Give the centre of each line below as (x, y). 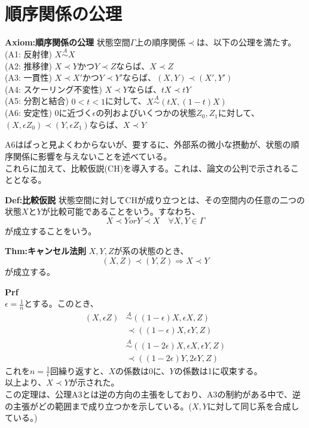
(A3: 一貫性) (28, 77)
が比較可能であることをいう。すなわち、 (121, 211)
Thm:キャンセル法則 (46, 251)
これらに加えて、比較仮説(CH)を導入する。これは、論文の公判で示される (148, 168)
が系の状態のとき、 (151, 251)
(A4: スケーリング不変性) (53, 89)
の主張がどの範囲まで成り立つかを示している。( (99, 406)
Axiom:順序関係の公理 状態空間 (68, 42)
